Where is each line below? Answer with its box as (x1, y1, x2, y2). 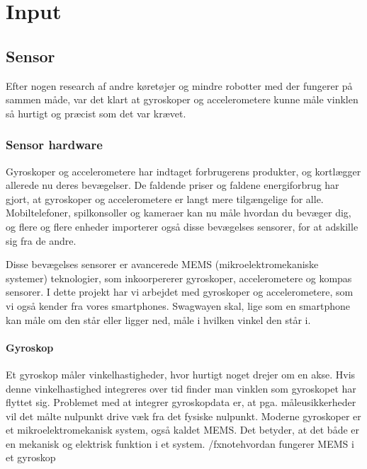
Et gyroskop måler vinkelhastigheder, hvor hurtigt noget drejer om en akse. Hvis (6, 366, 356, 381)
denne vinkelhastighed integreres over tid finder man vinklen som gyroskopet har (6, 381, 356, 395)
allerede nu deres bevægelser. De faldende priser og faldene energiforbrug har (6, 178, 339, 192)
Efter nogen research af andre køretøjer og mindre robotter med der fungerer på (6, 78, 353, 93)
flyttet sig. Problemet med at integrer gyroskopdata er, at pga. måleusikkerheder (6, 395, 356, 410)
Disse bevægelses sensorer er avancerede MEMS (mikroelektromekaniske (6, 257, 319, 272)
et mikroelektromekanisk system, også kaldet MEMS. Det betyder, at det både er (6, 422, 359, 437)
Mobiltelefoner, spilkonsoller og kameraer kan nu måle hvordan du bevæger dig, (6, 205, 351, 220)
